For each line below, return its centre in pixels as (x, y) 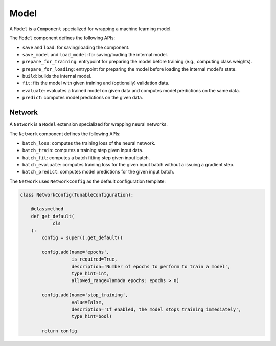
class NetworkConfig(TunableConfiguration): (77, 195)
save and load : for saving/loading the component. (76, 47)
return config (59, 331)
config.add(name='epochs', (75, 252)
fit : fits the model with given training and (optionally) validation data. (96, 83)
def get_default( (53, 216)
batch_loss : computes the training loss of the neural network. (89, 143)
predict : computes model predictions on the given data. (83, 98)
